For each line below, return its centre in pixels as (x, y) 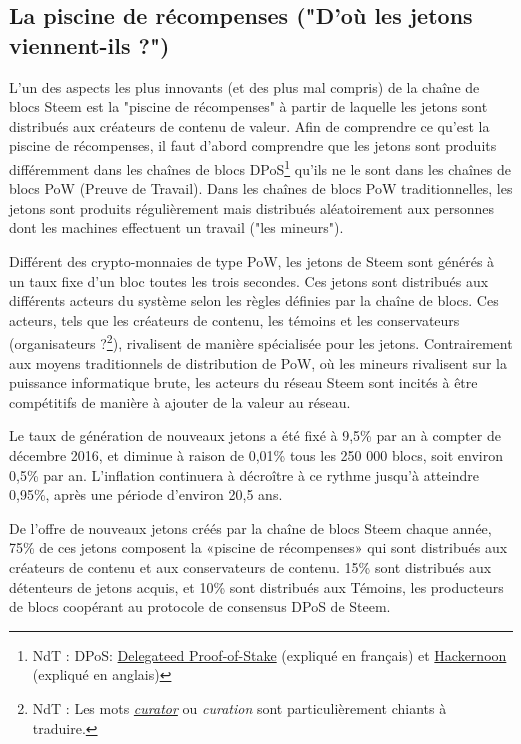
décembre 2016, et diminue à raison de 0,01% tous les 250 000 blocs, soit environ (256, 455)
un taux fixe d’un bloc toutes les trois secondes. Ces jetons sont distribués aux (249, 280)
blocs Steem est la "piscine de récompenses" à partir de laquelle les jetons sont (248, 106)
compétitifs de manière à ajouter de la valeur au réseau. (180, 401)
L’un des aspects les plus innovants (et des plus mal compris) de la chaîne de (244, 86)
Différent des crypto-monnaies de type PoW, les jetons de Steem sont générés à (252, 261)
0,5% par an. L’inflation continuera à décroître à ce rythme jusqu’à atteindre (244, 474)
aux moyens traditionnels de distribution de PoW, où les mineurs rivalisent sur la (258, 362)
